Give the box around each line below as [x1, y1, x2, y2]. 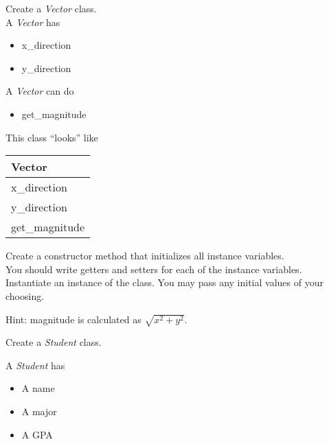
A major [21, 404, 57, 419]
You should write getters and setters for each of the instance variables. [5, 261, 302, 276]
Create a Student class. [5, 335, 102, 349]
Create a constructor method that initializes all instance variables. [5, 248, 284, 263]
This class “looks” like [5, 130, 98, 144]
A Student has [5, 358, 65, 372]
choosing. [5, 288, 45, 303]
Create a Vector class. [5, 1, 97, 15]
